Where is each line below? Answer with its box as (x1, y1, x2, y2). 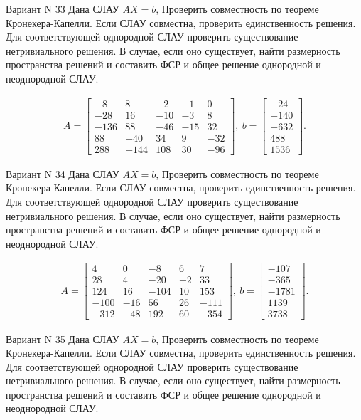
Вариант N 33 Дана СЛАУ (6, 1, 119, 16)
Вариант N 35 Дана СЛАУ (6, 331, 119, 346)
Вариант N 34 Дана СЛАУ (6, 166, 119, 181)
